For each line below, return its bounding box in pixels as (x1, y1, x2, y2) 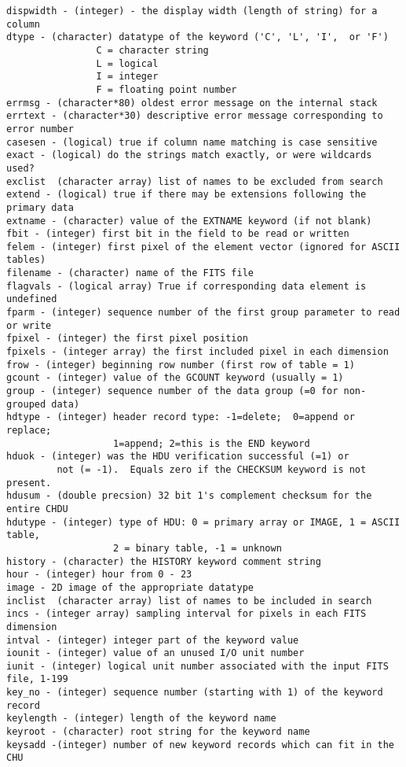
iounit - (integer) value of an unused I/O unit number (6, 647, 305, 659)
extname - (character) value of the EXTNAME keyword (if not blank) (6, 215, 372, 227)
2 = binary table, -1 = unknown (113, 542, 282, 554)
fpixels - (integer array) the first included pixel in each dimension (6, 346, 389, 358)
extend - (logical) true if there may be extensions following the (6, 189, 367, 201)
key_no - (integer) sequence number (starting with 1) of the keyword (6, 687, 383, 699)
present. (6, 477, 52, 489)
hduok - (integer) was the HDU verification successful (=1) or (6, 451, 349, 463)
